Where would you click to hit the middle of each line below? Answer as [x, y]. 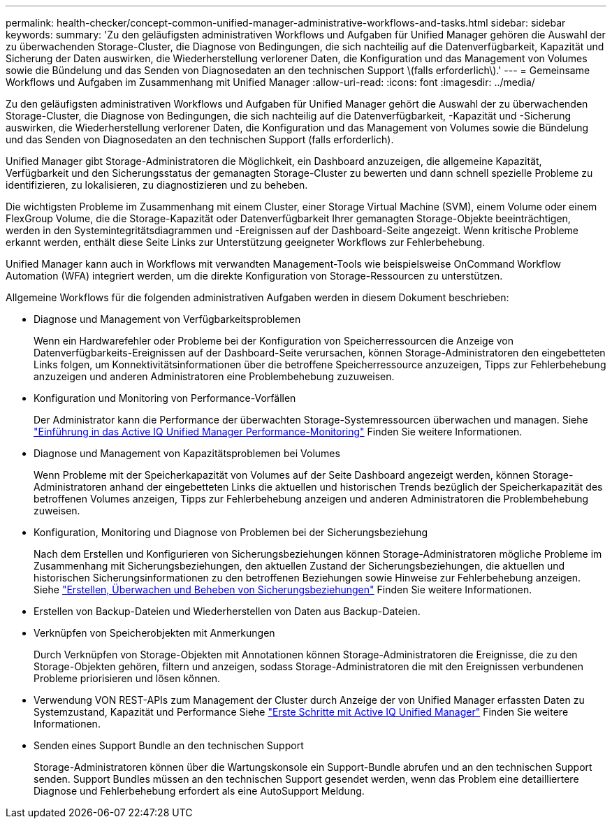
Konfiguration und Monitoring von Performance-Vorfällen [165, 398]
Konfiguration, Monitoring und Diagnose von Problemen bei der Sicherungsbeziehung [231, 532]
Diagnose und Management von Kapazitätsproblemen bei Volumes [187, 453]
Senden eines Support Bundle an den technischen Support [169, 745]
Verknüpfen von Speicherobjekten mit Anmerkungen [154, 633]
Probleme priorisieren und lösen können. [127, 678]
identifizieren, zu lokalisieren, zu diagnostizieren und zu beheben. [157, 185]
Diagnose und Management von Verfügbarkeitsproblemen [167, 319]
